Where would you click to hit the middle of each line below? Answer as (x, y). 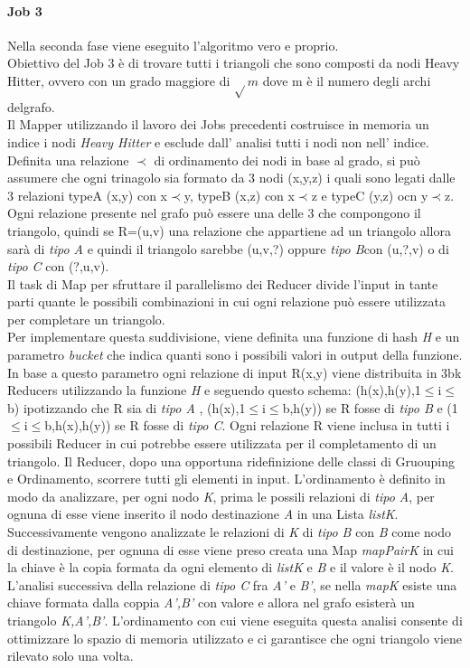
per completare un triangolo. (86, 319)
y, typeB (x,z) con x (239, 195)
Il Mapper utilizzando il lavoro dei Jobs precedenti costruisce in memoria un (218, 124)
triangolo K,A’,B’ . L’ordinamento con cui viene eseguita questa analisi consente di (235, 620)
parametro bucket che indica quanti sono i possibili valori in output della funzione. (235, 355)
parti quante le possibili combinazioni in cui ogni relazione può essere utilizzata (226, 301)
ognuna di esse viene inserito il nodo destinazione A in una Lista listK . (203, 514)
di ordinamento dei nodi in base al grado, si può (287, 160)
